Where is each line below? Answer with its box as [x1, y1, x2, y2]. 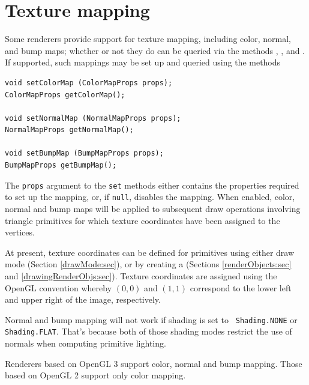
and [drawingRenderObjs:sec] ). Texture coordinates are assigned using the [5, 269, 277, 282]
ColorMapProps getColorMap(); [5, 90, 125, 99]
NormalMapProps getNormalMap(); [5, 126, 134, 135]
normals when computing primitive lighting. [5, 337, 166, 350]
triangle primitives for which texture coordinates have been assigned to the [5, 214, 280, 226]
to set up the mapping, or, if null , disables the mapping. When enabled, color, [5, 190, 295, 203]
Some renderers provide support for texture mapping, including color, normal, [5, 32, 291, 45]
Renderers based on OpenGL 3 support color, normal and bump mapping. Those [5, 357, 302, 369]
